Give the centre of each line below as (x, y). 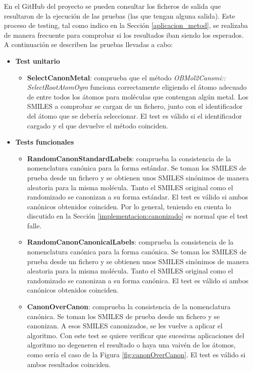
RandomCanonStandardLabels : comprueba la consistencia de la (129, 158)
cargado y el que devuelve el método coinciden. (98, 125)
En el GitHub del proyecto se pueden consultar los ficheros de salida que (113, 6)
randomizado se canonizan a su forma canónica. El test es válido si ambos (138, 280)
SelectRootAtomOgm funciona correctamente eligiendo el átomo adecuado (137, 87)
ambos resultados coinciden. (69, 364)
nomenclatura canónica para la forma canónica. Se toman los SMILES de (137, 252)
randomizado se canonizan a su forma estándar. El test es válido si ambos (138, 197)
